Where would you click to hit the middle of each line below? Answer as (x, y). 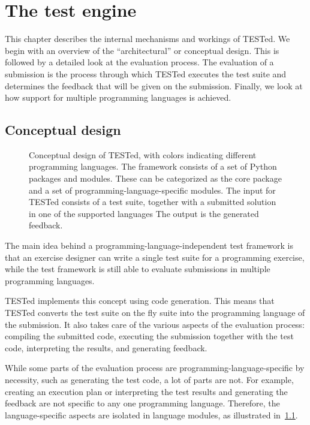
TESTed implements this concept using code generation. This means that (140, 301)
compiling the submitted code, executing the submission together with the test (149, 336)
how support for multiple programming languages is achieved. (118, 97)
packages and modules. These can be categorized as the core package (155, 178)
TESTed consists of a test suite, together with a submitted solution (153, 202)
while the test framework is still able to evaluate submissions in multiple (138, 269)
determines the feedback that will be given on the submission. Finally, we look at (154, 85)
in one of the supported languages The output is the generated (144, 213)
